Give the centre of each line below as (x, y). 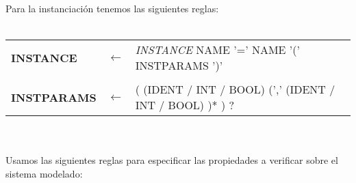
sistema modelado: (44, 173)
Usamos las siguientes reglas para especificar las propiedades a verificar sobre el (172, 160)
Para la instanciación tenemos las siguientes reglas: (112, 8)
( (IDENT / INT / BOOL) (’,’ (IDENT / (235, 89)
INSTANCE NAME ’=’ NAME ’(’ (217, 50)
